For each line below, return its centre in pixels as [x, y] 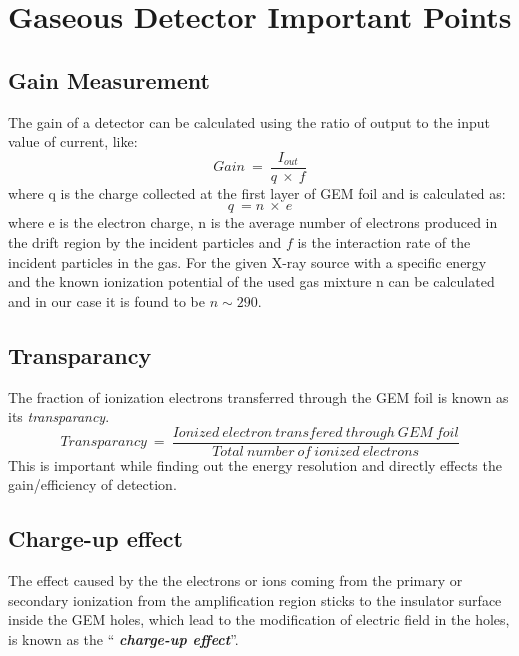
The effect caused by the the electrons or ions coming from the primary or [235, 580]
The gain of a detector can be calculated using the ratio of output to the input [249, 121]
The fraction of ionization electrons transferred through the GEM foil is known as [258, 396]
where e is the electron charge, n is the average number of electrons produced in [253, 222]
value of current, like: [73, 141]
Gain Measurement [109, 79]
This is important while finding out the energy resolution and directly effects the [255, 464]
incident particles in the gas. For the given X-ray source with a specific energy [247, 261]
